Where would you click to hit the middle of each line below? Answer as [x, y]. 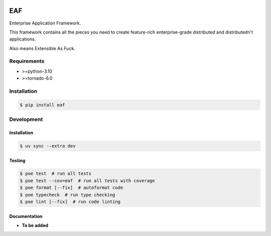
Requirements [27, 61]
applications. [23, 39]
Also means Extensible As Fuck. [42, 48]
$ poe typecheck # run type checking [67, 195]
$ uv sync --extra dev [48, 146]
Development [26, 119]
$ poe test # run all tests [56, 174]
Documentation [26, 216]
